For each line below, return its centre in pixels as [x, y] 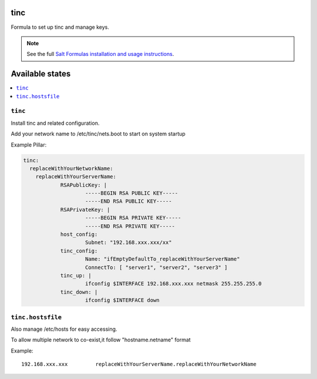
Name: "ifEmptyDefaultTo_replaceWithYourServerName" [163, 259]
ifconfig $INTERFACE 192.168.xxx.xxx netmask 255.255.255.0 [173, 284]
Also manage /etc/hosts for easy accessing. [64, 329]
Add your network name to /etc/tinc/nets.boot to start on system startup [98, 134]
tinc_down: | [79, 292]
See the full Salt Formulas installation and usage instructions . [100, 54]
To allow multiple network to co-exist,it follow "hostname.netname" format [101, 340]
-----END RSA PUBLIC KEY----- [129, 201]
